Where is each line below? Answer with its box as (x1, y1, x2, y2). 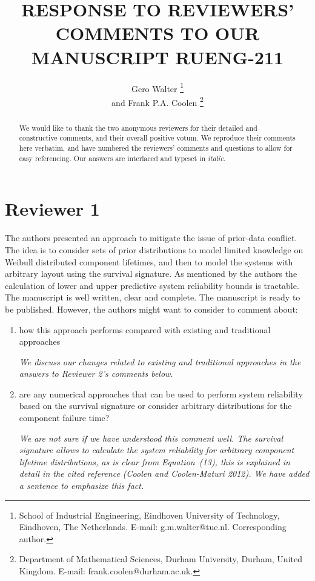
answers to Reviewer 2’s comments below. (19, 367, 173, 380)
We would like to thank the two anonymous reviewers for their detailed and (19, 122, 257, 133)
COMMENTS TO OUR (55, 21, 260, 45)
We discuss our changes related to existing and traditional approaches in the (19, 355, 301, 368)
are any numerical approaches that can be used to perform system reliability (19, 387, 303, 400)
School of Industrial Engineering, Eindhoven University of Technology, (19, 508, 280, 521)
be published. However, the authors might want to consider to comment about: (5, 302, 298, 315)
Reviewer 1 (5, 196, 100, 221)
